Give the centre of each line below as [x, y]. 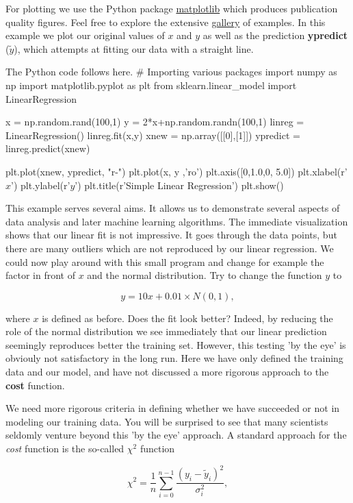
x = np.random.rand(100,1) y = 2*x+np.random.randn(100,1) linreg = [155, 122]
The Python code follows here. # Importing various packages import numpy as [171, 72]
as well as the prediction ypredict [275, 35]
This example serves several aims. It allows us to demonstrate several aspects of [173, 208]
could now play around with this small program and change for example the [165, 261]
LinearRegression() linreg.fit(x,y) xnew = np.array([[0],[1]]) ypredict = [153, 135]
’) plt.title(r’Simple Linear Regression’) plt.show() [179, 185]
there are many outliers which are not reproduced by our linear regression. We [170, 248]
